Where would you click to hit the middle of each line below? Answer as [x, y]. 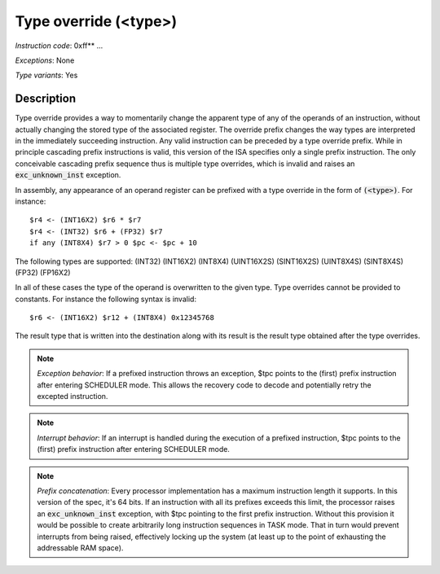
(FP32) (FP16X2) [43, 272]
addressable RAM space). [80, 548]
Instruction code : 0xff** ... [59, 46]
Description [46, 99]
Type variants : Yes [46, 75]
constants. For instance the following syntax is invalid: [106, 299]
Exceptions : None [45, 60]
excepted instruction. [73, 397]
